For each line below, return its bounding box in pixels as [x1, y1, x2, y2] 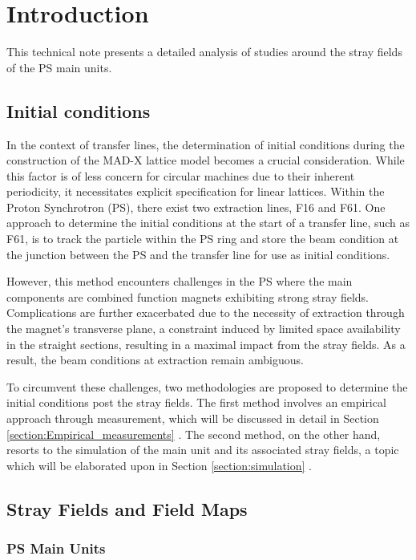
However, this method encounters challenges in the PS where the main [6, 273, 353, 290]
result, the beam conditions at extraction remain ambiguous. [6, 351, 304, 368]
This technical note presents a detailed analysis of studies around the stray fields [6, 43, 402, 60]
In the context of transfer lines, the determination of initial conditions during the [6, 136, 405, 152]
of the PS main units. [6, 59, 112, 75]
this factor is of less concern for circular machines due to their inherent [6, 167, 355, 184]
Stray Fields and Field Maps [6, 496, 248, 521]
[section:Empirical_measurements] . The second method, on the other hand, [6, 425, 381, 442]
